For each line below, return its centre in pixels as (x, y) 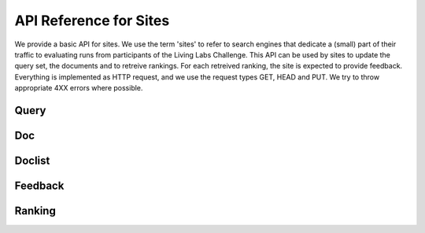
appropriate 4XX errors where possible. (79, 88)
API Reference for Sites (92, 20)
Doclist (32, 160)
